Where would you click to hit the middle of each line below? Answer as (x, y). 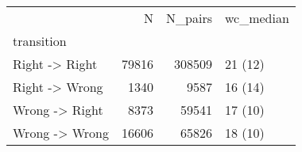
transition (40, 41)
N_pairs (189, 18)
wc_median (257, 18)
